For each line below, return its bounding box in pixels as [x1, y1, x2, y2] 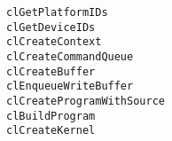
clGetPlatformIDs [6, 6, 108, 19]
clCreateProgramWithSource [6, 94, 165, 107]
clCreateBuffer [6, 65, 96, 78]
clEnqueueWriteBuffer [6, 80, 134, 93]
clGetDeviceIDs [6, 20, 96, 34]
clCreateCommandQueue [6, 50, 134, 63]
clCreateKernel [6, 124, 96, 137]
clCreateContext [6, 35, 102, 49]
